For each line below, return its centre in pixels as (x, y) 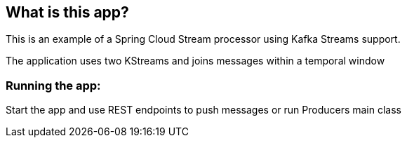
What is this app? (67, 12)
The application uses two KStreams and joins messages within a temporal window (195, 61)
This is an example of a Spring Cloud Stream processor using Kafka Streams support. (203, 39)
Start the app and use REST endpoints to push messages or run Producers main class (203, 110)
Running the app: (53, 85)
